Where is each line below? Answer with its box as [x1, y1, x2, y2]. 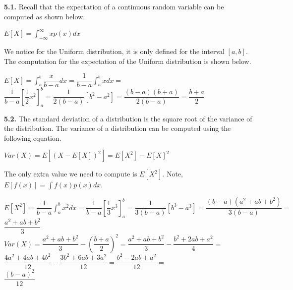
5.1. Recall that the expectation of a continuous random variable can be [4, 1, 224, 11]
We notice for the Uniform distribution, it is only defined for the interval [4, 46, 225, 56]
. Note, [162, 169, 183, 179]
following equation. [4, 132, 61, 143]
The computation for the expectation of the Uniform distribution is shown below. [4, 56, 251, 66]
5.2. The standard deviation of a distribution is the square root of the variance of [4, 113, 252, 123]
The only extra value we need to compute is [4, 169, 137, 179]
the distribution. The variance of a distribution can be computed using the [4, 123, 231, 133]
